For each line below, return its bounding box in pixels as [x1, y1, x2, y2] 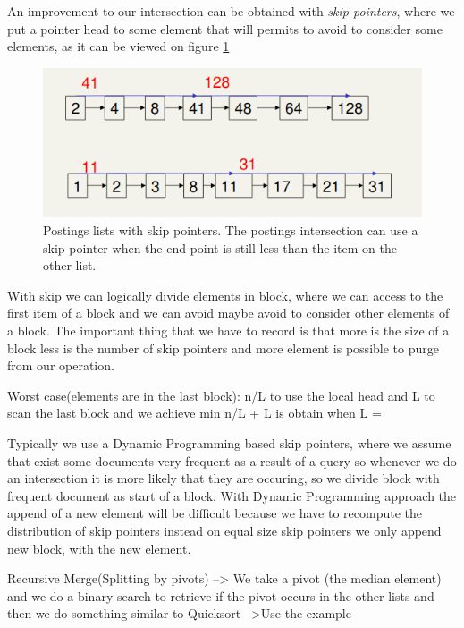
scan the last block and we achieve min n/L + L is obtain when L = [7, 403, 382, 422]
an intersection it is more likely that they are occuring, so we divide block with [7, 469, 440, 488]
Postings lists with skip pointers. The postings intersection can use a [43, 221, 418, 240]
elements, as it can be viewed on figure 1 [7, 37, 230, 55]
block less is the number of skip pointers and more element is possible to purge [7, 338, 439, 357]
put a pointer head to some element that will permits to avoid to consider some [7, 19, 443, 38]
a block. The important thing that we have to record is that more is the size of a [7, 320, 450, 339]
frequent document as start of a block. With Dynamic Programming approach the [7, 486, 457, 505]
